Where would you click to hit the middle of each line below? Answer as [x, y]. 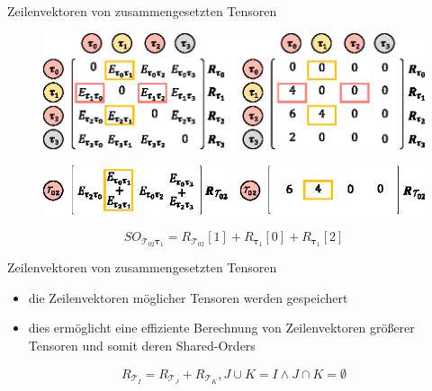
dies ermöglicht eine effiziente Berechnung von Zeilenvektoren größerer [221, 328]
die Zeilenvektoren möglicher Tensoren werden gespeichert [188, 297]
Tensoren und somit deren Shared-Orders [142, 346]
